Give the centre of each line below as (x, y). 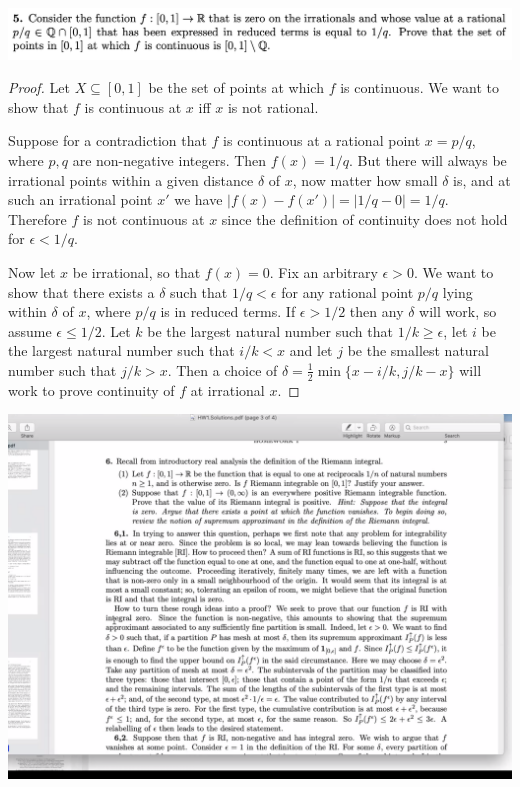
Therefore (37, 218)
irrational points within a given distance (131, 179)
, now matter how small (365, 179)
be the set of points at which (236, 87)
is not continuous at (144, 218)
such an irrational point (80, 199)
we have (198, 199)
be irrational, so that (136, 272)
